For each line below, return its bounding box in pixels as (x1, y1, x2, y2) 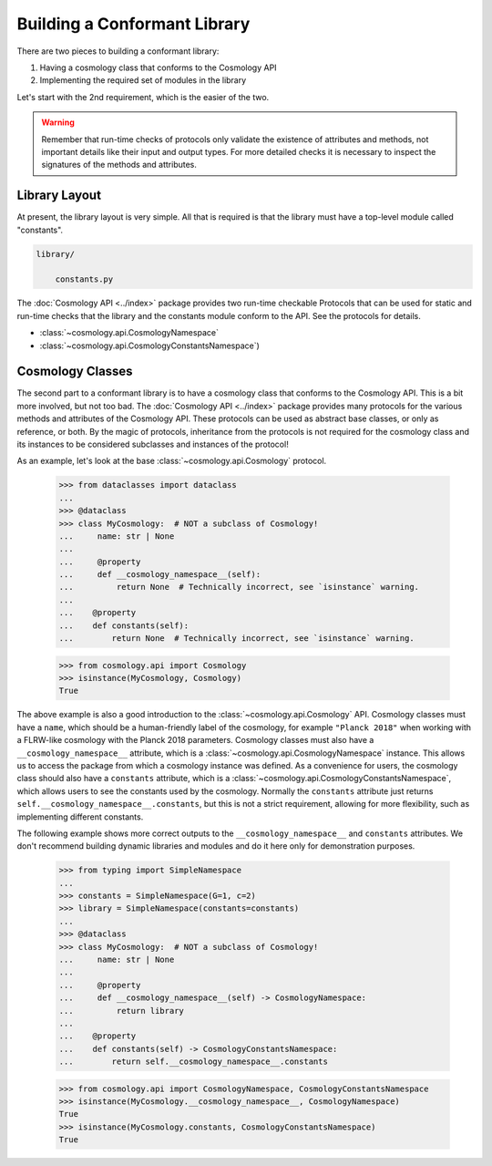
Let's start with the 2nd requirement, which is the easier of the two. (16, 91, 270, 102)
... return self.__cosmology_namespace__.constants (58, 1057, 328, 1067)
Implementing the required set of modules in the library (39, 75, 247, 86)
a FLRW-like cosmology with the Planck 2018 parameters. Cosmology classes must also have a (16, 735, 374, 746)
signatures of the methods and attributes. (41, 160, 198, 170)
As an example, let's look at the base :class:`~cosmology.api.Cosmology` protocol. (16, 456, 327, 467)
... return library (58, 1006, 184, 1016)
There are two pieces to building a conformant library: (16, 46, 220, 57)
